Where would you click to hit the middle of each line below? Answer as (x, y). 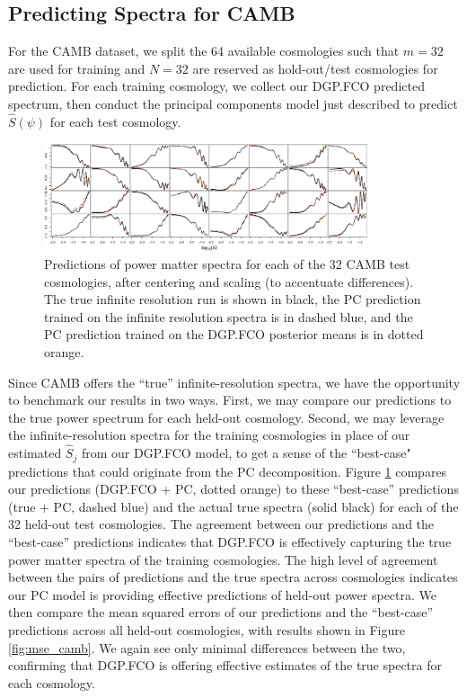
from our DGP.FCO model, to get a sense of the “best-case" (246, 453)
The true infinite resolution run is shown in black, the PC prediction (233, 299)
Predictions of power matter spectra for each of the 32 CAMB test (227, 263)
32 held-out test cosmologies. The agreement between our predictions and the (221, 524)
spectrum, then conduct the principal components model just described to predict (233, 103)
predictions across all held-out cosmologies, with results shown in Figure (207, 629)
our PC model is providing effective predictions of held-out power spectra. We (223, 594)
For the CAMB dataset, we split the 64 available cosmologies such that (204, 51)
